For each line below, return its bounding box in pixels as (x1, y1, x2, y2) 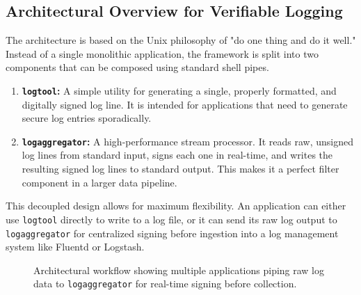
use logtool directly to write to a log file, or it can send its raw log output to (6, 212, 337, 226)
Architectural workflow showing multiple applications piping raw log (33, 262, 325, 277)
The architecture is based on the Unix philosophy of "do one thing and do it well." (6, 33, 356, 47)
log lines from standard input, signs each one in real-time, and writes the (22, 147, 333, 162)
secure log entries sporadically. (22, 111, 152, 125)
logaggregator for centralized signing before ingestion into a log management (6, 225, 339, 240)
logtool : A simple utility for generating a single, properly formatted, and (22, 83, 337, 97)
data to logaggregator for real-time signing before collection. (33, 276, 297, 291)
